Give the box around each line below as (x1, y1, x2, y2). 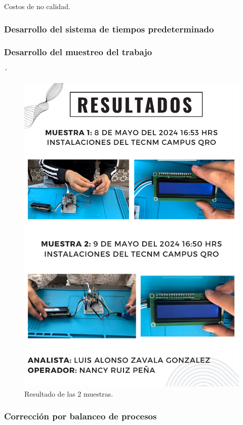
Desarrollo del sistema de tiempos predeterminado (4, 22, 214, 35)
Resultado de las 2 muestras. (24, 388, 113, 399)
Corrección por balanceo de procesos (4, 410, 157, 422)
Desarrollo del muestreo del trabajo (4, 46, 152, 58)
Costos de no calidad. (4, 1, 70, 11)
